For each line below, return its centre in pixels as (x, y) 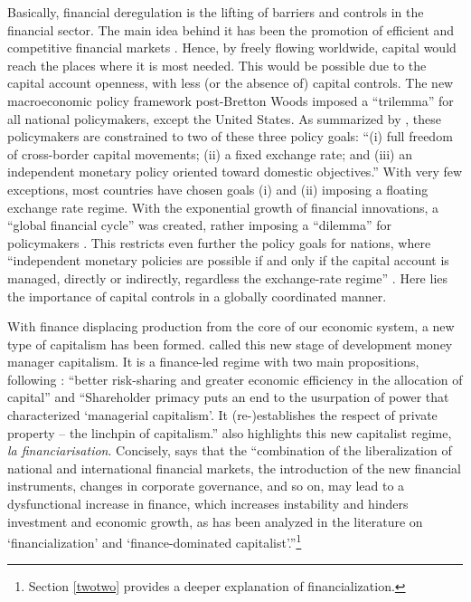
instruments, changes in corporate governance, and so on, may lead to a (206, 486)
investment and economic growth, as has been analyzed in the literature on (215, 521)
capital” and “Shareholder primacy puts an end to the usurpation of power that (228, 397)
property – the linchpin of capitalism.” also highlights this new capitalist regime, (230, 432)
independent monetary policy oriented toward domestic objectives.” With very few (235, 172)
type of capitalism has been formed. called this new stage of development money (230, 344)
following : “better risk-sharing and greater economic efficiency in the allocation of (235, 379)
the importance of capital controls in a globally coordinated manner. (197, 296)
